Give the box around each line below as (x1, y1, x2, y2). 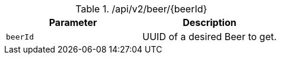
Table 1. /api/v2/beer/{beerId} (75, 3, 207, 15)
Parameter (49, 17, 97, 28)
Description (183, 17, 237, 28)
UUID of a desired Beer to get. (142, 31, 277, 42)
